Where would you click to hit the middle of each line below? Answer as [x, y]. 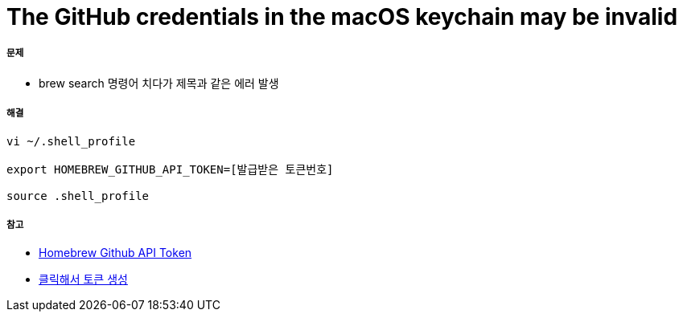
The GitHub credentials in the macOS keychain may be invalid [342, 17]
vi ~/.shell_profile [71, 141]
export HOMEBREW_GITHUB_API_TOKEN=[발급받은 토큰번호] [170, 169]
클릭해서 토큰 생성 [83, 279]
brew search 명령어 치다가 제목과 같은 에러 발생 [159, 83]
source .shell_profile [78, 196]
